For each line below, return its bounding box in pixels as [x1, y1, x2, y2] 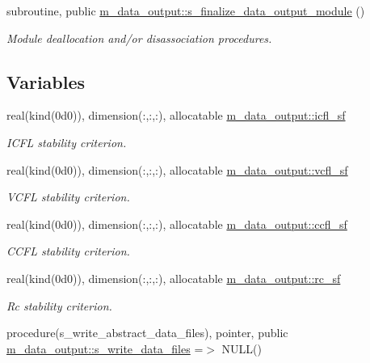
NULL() [221, 340, 263, 357]
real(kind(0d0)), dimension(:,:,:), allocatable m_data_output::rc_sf [6, 269, 341, 286]
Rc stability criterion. [6, 297, 112, 314]
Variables [6, 69, 86, 94]
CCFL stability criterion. [6, 243, 130, 260]
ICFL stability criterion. [6, 133, 127, 150]
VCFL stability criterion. [6, 188, 130, 205]
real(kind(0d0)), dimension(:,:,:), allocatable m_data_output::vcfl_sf [6, 161, 348, 178]
